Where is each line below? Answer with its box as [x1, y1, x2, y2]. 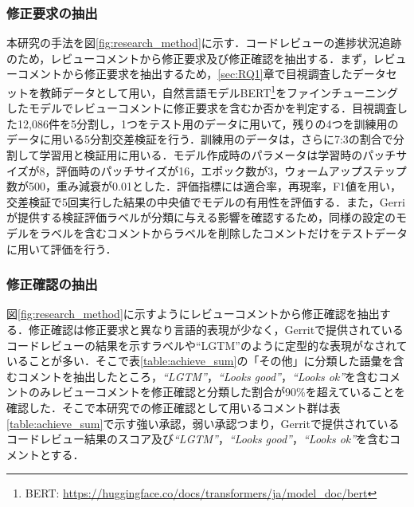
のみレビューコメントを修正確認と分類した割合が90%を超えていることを [28, 383, 405, 400]
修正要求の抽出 [6, 2, 98, 22]
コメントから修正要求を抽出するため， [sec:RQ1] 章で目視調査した [17, 65, 353, 82]
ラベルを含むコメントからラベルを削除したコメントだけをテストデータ [39, 225, 408, 241]
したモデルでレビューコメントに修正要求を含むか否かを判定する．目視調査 [6, 100, 396, 116]
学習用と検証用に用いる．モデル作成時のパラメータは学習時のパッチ [39, 147, 396, 163]
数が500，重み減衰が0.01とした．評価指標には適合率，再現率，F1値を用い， [6, 178, 402, 195]
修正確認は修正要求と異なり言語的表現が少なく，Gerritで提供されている [28, 321, 404, 337]
